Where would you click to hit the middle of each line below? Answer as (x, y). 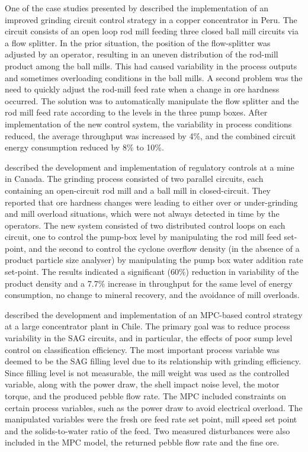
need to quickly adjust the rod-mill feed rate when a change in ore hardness (142, 89)
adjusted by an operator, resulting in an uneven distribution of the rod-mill (142, 54)
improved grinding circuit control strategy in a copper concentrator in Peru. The (151, 19)
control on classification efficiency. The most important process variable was (142, 349)
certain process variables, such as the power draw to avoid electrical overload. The (154, 407)
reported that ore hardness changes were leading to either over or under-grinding (151, 202)
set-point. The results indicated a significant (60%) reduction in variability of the (152, 272)
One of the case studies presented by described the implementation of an (137, 8)
